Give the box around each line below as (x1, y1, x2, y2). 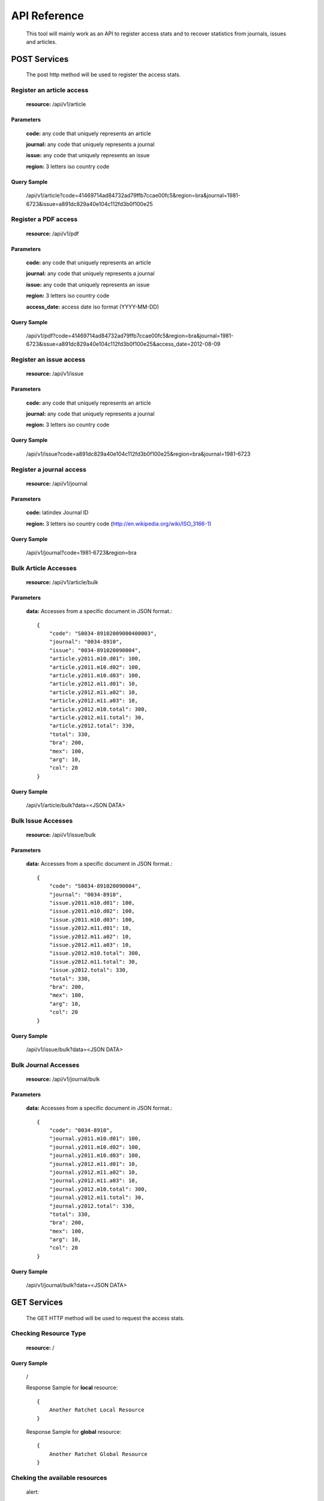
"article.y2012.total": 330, (49, 722, 135, 729)
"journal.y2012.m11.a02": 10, (49, 1168, 138, 1176)
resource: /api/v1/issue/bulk (26, 832, 96, 839)
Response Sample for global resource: (26, 1428, 122, 1435)
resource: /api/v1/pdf (26, 230, 79, 237)
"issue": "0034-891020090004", (49, 647, 142, 654)
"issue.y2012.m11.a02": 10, (49, 933, 132, 940)
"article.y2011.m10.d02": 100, (49, 663, 142, 671)
